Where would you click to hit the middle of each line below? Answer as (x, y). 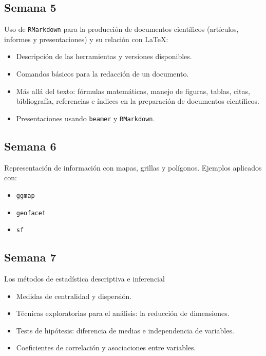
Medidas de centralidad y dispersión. (74, 296)
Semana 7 (30, 257)
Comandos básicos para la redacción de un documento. (102, 74)
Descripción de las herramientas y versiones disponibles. (104, 56)
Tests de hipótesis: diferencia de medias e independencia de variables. (125, 330)
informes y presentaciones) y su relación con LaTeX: (86, 39)
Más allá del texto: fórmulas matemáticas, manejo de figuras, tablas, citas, (133, 91)
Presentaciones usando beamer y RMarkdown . (85, 118)
